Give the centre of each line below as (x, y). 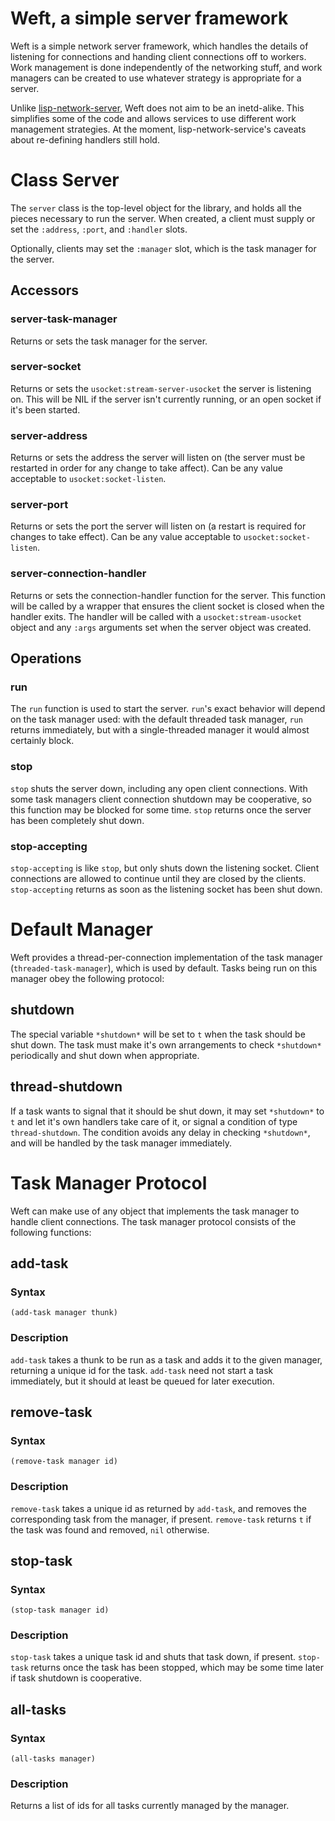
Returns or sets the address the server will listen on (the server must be (158, 458)
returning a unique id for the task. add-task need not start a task (142, 1370)
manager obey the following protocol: (87, 978)
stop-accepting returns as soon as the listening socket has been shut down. (166, 889)
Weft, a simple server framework (149, 18)
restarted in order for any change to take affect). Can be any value (146, 468)
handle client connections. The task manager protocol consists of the (153, 1221)
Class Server (65, 180)
